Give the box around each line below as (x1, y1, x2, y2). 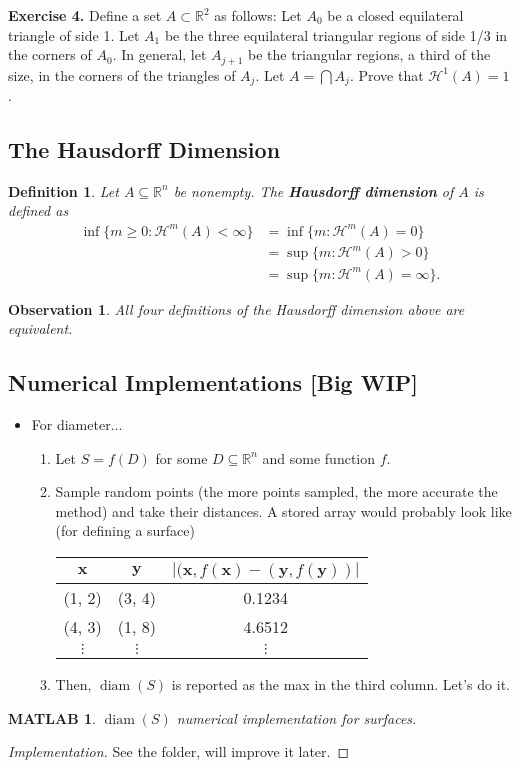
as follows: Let (214, 5, 302, 25)
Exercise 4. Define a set (8, 5, 162, 25)
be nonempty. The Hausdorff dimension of (173, 180, 454, 201)
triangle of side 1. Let (8, 24, 140, 45)
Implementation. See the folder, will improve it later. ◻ (8, 741, 350, 762)
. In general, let (112, 44, 207, 65)
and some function (262, 447, 376, 468)
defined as (8, 200, 69, 221)
